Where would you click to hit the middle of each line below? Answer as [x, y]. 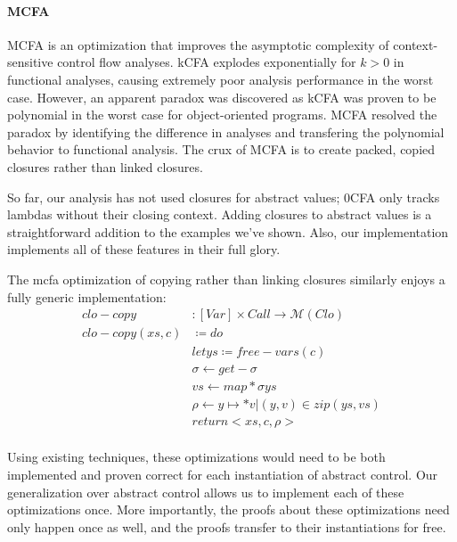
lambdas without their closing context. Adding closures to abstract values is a [220, 214]
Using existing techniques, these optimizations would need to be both [196, 457]
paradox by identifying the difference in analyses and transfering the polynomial [226, 131]
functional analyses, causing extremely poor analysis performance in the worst [220, 79]
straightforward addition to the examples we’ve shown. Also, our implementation [228, 231]
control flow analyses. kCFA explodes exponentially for [207, 62]
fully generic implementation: [87, 296]
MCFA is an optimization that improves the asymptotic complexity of [198, 44]
